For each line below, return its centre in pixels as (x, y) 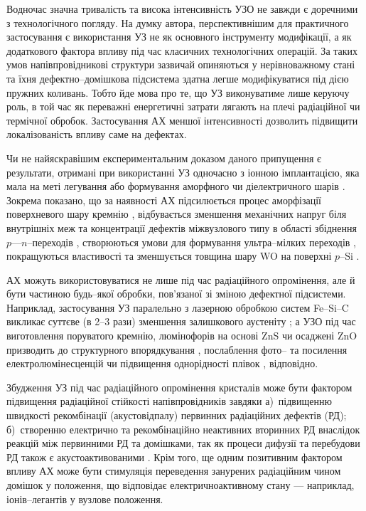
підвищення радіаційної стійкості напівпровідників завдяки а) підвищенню (169, 401)
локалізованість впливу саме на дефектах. (97, 134)
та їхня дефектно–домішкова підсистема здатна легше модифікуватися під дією (178, 78)
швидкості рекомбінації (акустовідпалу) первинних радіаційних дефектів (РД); (177, 415)
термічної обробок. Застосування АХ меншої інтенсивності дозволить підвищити (182, 120)
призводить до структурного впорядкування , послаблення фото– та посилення (177, 349)
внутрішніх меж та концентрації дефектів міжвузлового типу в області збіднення (182, 227)
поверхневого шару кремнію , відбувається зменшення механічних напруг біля (177, 214)
